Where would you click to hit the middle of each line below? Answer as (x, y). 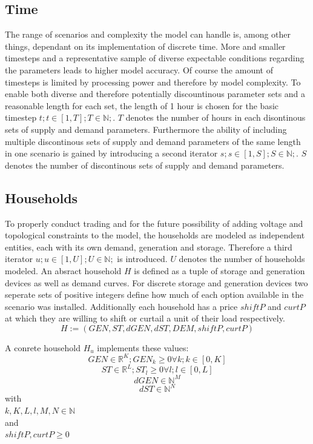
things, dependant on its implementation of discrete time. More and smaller (145, 46)
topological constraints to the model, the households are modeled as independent (155, 235)
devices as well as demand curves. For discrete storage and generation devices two (156, 282)
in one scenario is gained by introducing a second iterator (111, 153)
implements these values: (143, 347)
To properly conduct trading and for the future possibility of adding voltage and (154, 223)
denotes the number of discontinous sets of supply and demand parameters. (145, 165)
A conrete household (43, 347)
